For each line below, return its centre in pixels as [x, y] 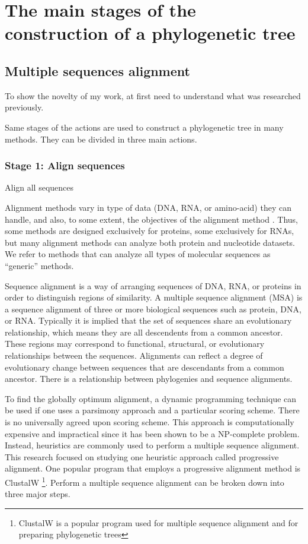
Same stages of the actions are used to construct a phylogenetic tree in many [144, 127]
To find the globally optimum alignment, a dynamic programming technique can [151, 398]
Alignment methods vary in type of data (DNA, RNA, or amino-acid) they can [148, 207]
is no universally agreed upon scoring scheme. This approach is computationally [150, 422]
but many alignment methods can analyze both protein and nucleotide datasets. [150, 242]
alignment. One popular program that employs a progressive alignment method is [153, 468]
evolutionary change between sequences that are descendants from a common [145, 367]
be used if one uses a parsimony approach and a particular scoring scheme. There [152, 410]
